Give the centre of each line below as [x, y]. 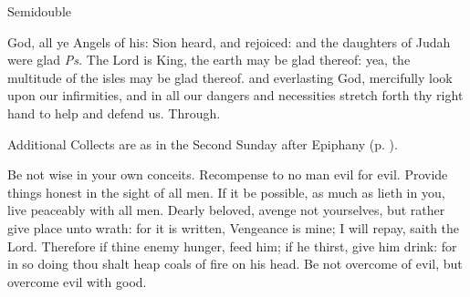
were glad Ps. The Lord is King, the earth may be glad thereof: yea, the [209, 60]
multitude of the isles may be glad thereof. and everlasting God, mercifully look [230, 77]
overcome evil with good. [77, 281]
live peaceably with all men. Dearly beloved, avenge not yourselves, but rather [226, 210]
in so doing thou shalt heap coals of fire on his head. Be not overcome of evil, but [235, 264]
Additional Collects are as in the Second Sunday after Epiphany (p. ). [203, 143]
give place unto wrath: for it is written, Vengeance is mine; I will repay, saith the [234, 227]
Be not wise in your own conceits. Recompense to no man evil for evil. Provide [228, 174]
